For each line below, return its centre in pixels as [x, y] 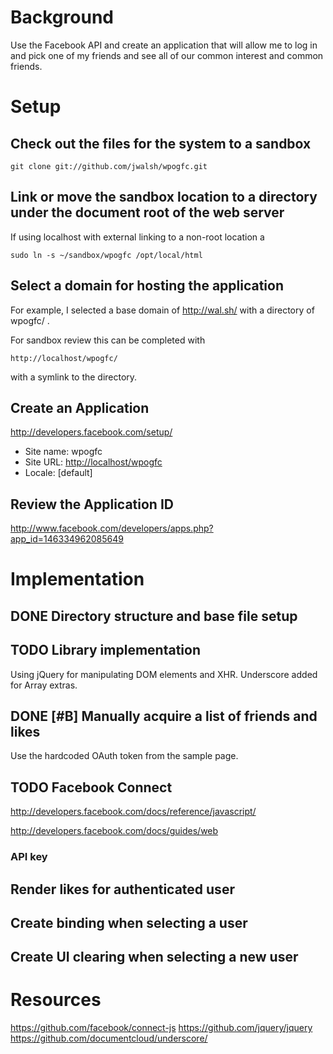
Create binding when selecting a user [129, 922]
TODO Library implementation [105, 650]
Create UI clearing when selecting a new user [154, 957]
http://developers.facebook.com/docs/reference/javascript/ [133, 812]
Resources [56, 1000]
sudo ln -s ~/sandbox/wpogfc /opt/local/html [106, 255]
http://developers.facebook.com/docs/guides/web [114, 831]
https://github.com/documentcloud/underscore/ [109, 1038]
